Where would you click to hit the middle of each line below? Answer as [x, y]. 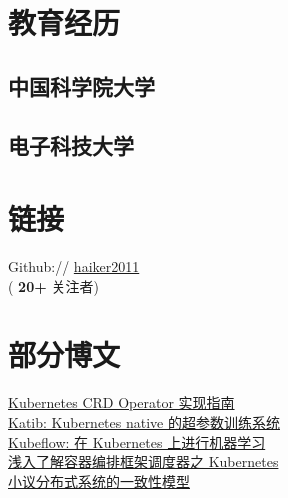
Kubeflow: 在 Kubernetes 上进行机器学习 [137, 441]
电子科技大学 [71, 144]
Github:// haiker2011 [74, 266]
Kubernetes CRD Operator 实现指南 [121, 402]
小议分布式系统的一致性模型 [99, 480]
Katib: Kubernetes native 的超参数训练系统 [144, 421]
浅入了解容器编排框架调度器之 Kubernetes [143, 461]
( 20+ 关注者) [53, 285]
